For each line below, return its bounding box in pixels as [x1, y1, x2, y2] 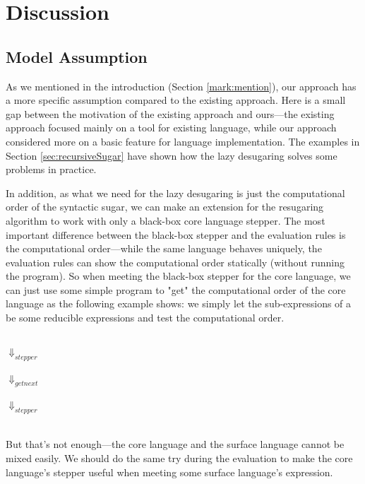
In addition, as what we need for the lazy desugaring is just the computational [6, 185, 345, 200]
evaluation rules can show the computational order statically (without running [6, 254, 345, 269]
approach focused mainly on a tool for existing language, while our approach [6, 120, 337, 135]
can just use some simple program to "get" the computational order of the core [6, 282, 346, 297]
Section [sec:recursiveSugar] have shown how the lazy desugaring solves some [6, 148, 337, 163]
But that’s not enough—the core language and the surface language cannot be [6, 437, 345, 451]
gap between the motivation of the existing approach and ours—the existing [6, 106, 335, 121]
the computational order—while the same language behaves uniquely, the [6, 241, 322, 256]
